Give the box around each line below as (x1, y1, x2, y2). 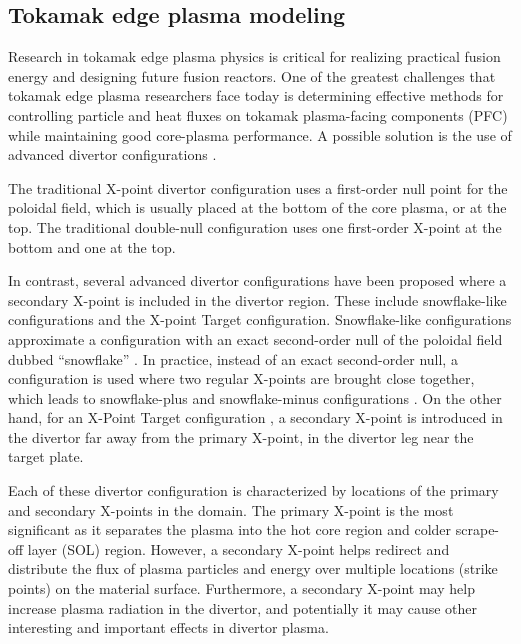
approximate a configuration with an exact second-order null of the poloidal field (8, 328, 503, 349)
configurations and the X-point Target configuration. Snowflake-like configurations (8, 309, 512, 330)
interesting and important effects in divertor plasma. (8, 617, 329, 638)
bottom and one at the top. (8, 236, 176, 257)
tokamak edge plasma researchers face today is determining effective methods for (8, 85, 504, 106)
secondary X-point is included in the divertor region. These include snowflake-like (8, 289, 507, 310)
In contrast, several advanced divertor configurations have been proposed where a (8, 270, 507, 291)
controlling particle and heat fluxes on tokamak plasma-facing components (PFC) (8, 104, 508, 125)
